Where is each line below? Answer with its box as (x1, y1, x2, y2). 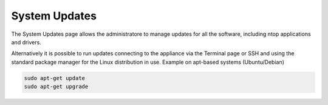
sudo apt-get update (24, 75, 85, 81)
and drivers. (11, 38, 42, 46)
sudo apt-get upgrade (24, 83, 89, 90)
